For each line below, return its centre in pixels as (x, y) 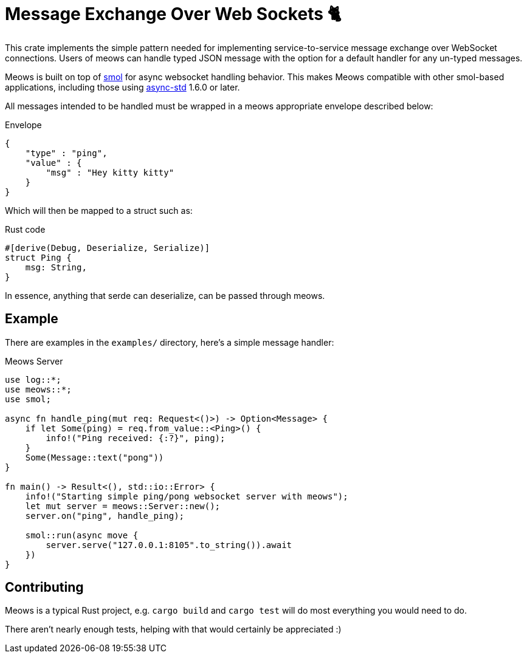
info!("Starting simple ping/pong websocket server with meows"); (187, 496)
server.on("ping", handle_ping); (105, 516)
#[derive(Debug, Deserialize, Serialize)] (108, 248)
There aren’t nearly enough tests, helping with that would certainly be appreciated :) (173, 629)
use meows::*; (38, 389)
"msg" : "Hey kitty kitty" (110, 172)
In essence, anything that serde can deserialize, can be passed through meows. (165, 295)
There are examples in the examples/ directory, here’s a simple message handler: (170, 342)
